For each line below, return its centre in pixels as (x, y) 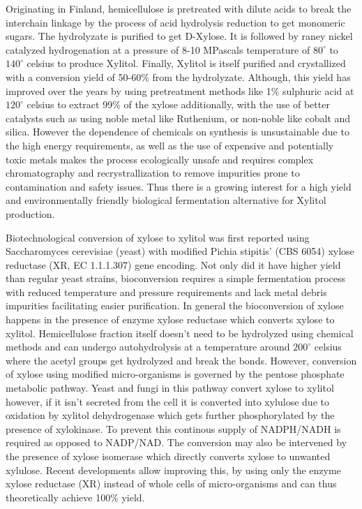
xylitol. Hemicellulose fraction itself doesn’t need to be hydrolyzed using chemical (180, 333)
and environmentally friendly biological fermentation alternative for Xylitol (166, 200)
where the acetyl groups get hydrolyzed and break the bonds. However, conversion (181, 360)
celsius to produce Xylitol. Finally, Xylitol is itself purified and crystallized (186, 63)
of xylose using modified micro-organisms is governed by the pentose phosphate (175, 374)
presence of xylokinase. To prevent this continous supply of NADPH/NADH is (173, 428)
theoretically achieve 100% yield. (75, 497)
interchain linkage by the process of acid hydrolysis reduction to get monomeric (175, 22)
